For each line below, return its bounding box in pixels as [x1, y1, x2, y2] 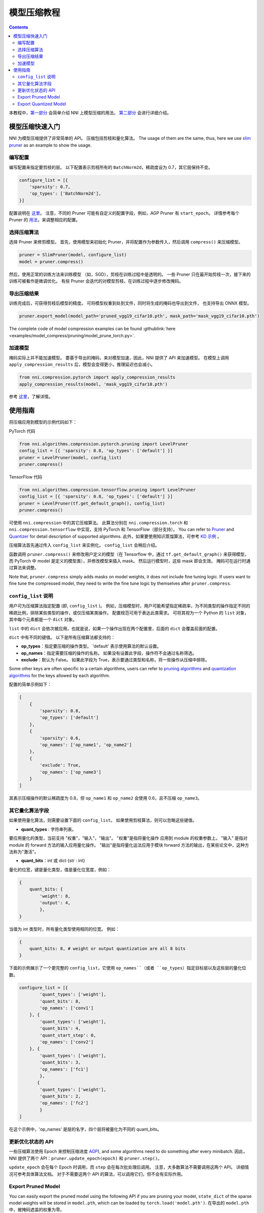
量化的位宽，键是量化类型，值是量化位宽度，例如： [9, 867, 111, 872]
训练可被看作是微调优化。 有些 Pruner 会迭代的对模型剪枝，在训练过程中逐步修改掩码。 [9, 278, 184, 284]
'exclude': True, [39, 762, 81, 768]
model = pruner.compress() [19, 259, 83, 264]
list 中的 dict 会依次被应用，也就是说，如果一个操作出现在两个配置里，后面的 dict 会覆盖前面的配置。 [9, 625, 220, 631]
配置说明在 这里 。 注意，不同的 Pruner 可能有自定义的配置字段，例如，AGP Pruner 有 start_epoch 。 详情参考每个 [9, 210, 240, 216]
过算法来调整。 [9, 565, 39, 571]
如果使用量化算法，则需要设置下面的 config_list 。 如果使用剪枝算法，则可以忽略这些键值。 [9, 818, 197, 823]
